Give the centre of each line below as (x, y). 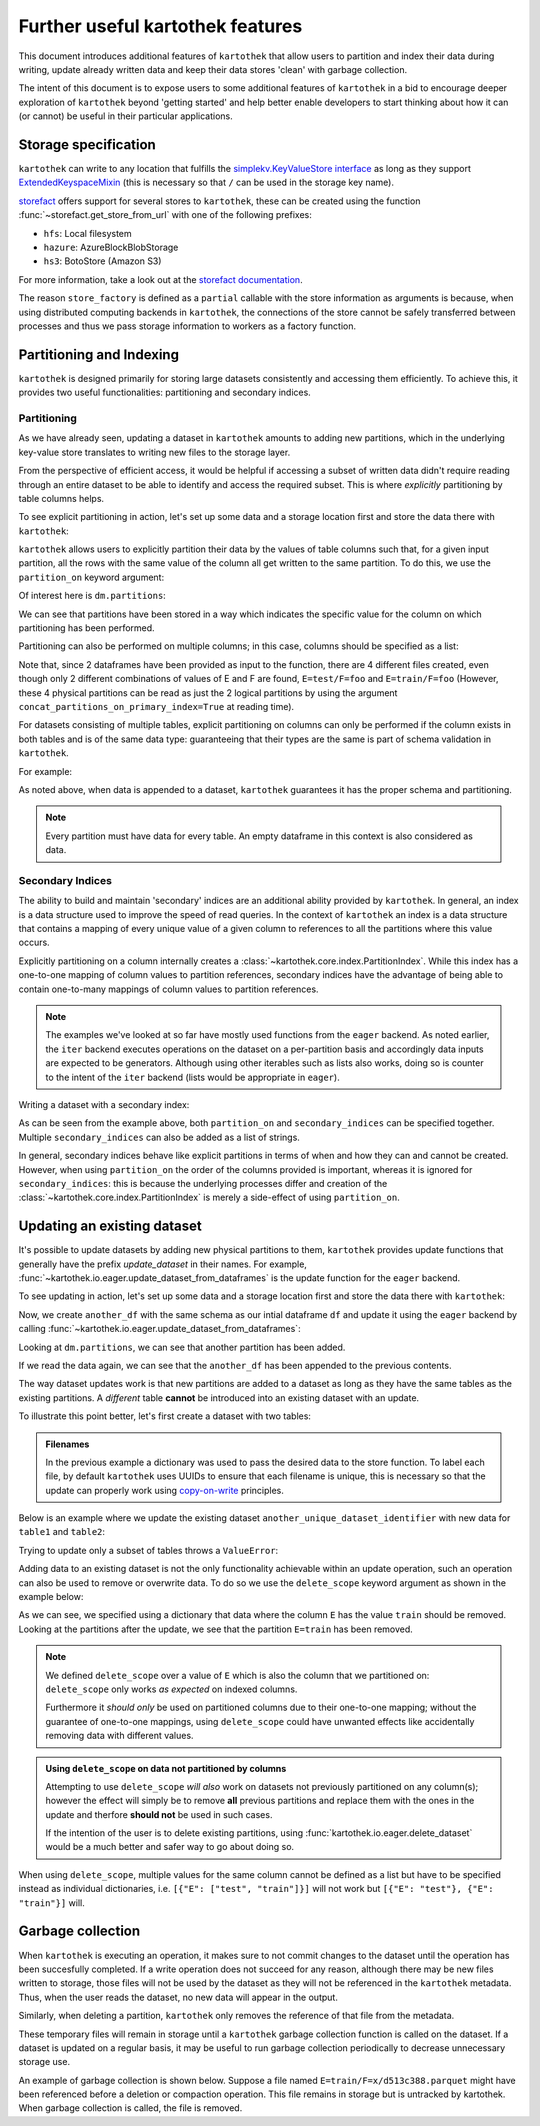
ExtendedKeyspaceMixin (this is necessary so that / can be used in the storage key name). (206, 182)
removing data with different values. (119, 1736)
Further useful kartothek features (160, 26)
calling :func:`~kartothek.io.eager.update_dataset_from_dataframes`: (159, 1329)
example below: (51, 1597)
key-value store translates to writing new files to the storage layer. (154, 452)
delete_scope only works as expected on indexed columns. (171, 1689)
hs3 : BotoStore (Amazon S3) (102, 261)
